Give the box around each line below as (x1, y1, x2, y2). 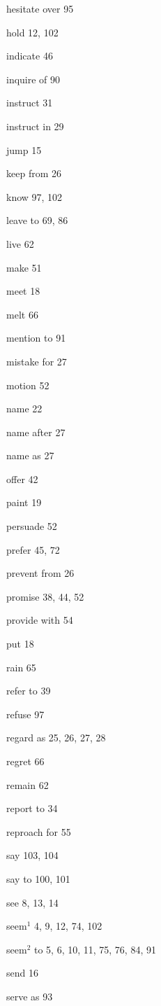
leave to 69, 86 (6, 213, 68, 228)
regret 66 (6, 754, 45, 768)
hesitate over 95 (6, 1, 74, 15)
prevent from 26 (6, 566, 75, 580)
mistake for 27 (6, 354, 67, 368)
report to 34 (6, 801, 58, 816)
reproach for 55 (6, 824, 71, 839)
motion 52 (6, 377, 49, 392)
